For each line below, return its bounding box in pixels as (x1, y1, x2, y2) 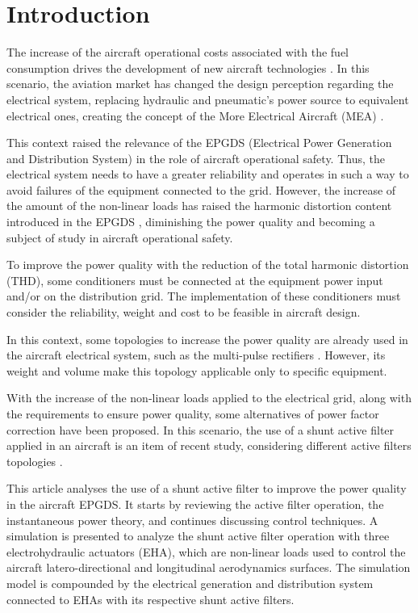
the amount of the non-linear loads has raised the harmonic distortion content (6, 197, 392, 214)
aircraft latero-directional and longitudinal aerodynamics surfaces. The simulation (6, 559, 411, 576)
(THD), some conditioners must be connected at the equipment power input (6, 271, 383, 288)
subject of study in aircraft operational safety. (6, 229, 233, 246)
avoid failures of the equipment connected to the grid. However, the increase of (6, 181, 396, 198)
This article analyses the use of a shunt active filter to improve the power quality (6, 480, 407, 497)
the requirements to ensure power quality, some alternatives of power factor (6, 405, 379, 422)
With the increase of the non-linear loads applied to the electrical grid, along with (6, 389, 412, 406)
